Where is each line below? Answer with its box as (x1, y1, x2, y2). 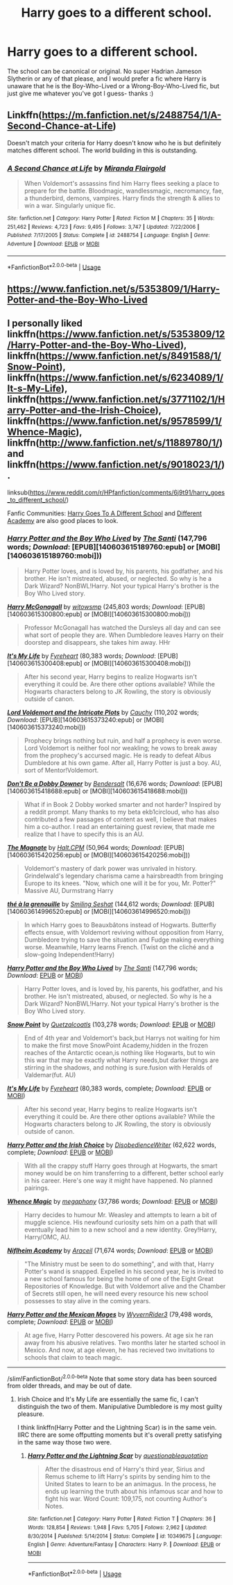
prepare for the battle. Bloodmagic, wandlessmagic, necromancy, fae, (24, 186, 224, 195)
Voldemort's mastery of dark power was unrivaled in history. (24, 864, 198, 872)
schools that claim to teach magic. (24, 1353, 123, 1361)
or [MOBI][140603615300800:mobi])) (83, 610, 191, 618)
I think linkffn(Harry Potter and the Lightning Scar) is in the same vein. (17, 1424, 217, 1432)
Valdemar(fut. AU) (24, 1070, 76, 1079)
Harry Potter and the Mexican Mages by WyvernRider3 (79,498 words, (7, 1310, 213, 1319)
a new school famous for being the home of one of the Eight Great (24, 1274, 214, 1282)
